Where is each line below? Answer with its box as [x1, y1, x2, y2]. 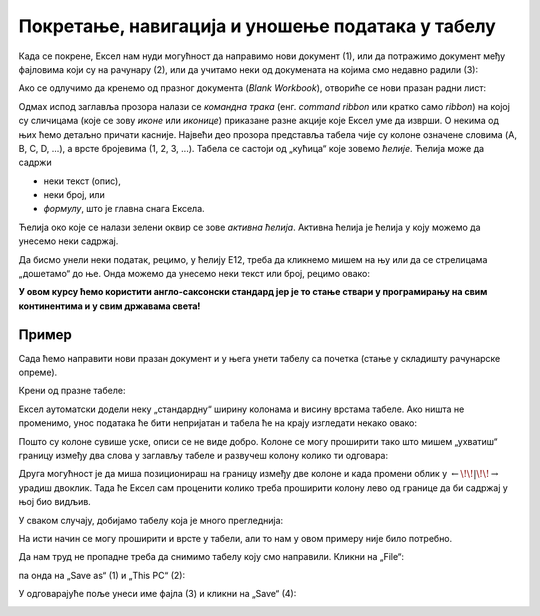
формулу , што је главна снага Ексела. [43, 203, 205, 215]
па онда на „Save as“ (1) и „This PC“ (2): [18, 569, 185, 581]
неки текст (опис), [43, 175, 122, 187]
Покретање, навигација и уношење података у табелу [18, 15, 497, 37]
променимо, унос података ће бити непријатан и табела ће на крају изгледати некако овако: [18, 417, 418, 429]
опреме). [18, 366, 58, 379]
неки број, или [43, 189, 105, 201]
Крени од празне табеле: [18, 385, 126, 397]
